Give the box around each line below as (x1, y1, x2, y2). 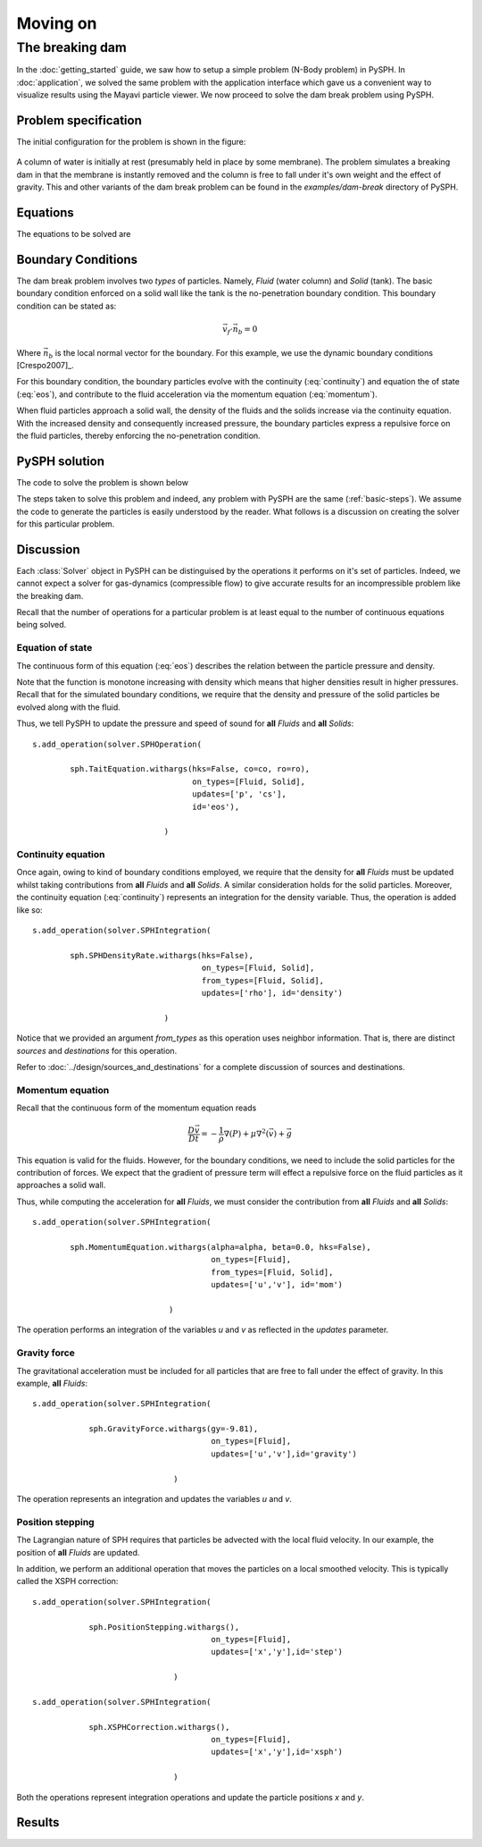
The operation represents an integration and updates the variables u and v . (16, 1494, 292, 1505)
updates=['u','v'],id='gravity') (211, 1448, 357, 1459)
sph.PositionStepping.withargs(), (88, 1622, 240, 1632)
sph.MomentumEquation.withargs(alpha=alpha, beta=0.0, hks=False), (70, 1243, 371, 1252)
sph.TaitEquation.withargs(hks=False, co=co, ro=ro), (70, 764, 311, 774)
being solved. (16, 620, 67, 630)
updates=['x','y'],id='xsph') (211, 1747, 344, 1757)
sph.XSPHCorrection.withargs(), (88, 1722, 231, 1732)
